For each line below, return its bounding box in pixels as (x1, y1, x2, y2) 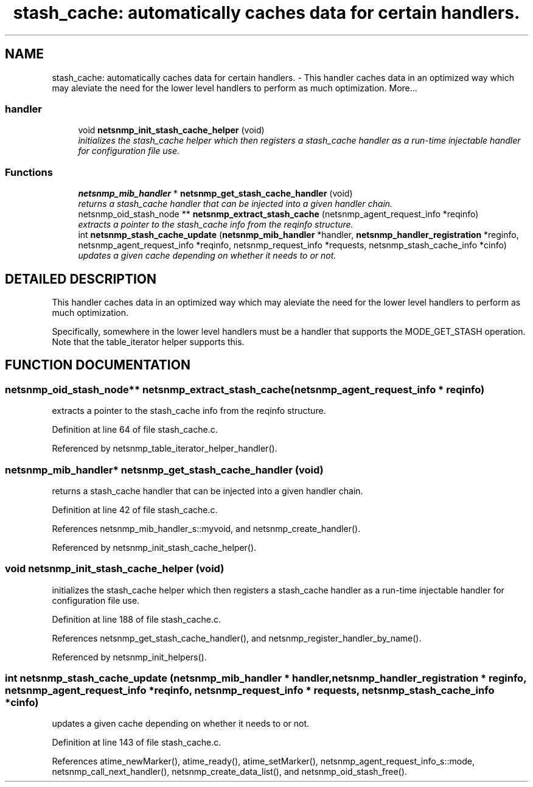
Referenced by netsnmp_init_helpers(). (52, 651, 207, 662)
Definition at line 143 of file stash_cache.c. (52, 737, 221, 748)
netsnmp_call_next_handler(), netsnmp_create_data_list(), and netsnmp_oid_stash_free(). (52, 766, 407, 777)
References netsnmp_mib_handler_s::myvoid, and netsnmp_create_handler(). (52, 523, 361, 534)
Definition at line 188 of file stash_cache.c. (52, 614, 221, 624)
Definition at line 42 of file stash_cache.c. (52, 504, 218, 515)
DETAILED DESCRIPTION (5, 271, 157, 287)
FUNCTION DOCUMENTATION (5, 357, 190, 373)
